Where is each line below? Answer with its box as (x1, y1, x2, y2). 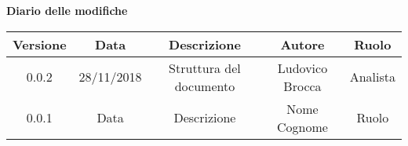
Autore (280, 35, 325, 53)
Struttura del (169, 58, 241, 77)
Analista (349, 68, 395, 86)
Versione (13, 35, 67, 53)
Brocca (283, 76, 322, 95)
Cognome (277, 117, 328, 136)
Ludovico (277, 58, 328, 77)
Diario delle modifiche (6, 2, 128, 18)
